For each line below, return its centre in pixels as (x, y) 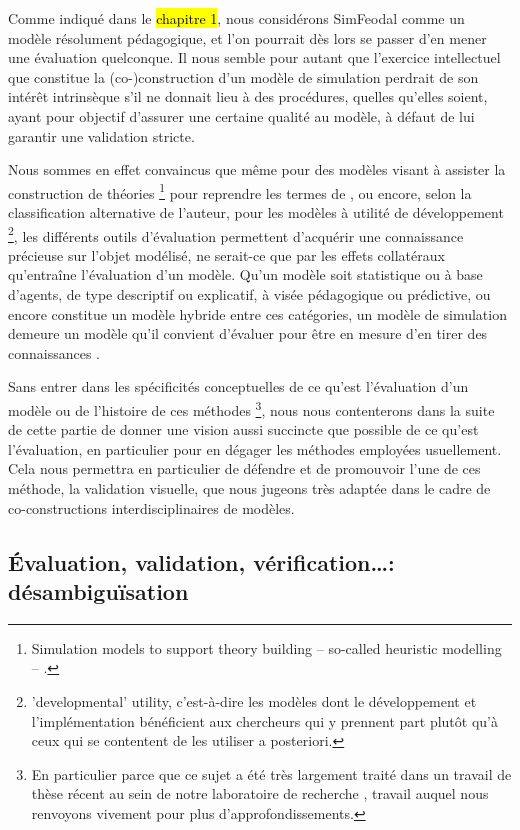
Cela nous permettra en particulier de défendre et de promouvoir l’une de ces (244, 468)
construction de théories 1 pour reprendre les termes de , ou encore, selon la (240, 191)
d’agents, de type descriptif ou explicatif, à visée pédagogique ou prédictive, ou (249, 294)
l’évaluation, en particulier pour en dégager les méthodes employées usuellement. (255, 448)
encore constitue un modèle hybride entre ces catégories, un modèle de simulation (257, 313)
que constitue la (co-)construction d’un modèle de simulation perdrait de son (243, 76)
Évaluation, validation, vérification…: (201, 561)
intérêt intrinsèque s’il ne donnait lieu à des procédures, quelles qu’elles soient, (248, 96)
